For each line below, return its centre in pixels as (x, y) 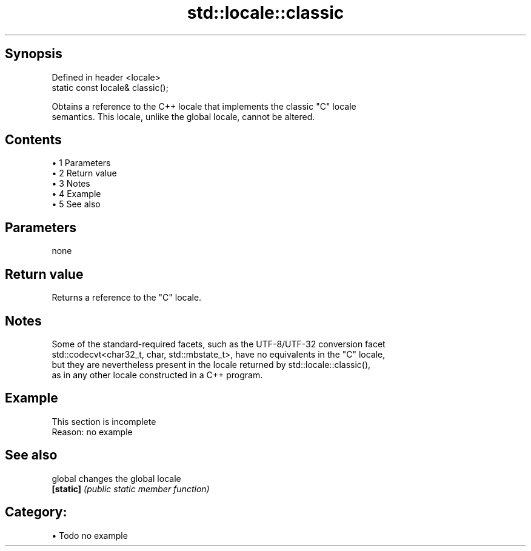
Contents (33, 140)
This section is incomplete (104, 421)
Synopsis (34, 54)
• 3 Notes (71, 184)
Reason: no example (92, 432)
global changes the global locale (116, 478)
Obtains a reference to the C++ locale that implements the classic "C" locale (204, 106)
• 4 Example (76, 194)
